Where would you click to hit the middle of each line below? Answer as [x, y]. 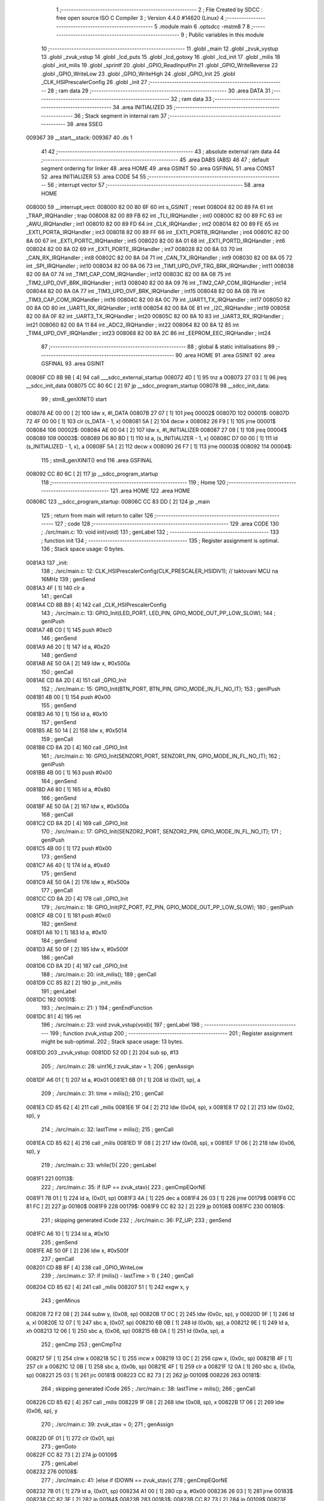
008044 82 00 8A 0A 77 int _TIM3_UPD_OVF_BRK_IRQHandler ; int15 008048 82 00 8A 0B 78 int [145, 291]
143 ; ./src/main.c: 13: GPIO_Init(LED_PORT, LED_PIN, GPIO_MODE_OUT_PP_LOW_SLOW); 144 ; [158, 613]
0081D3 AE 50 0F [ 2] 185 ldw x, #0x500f [77, 949]
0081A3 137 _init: [47, 563]
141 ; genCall [57, 596]
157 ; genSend [59, 722]
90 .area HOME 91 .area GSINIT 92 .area [225, 355]
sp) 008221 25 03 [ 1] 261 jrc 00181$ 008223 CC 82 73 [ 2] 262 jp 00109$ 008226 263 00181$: [144, 1375]
